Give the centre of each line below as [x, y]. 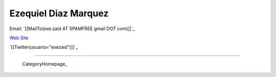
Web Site [19, 38]
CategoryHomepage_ [45, 64]
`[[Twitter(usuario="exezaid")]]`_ [44, 47]
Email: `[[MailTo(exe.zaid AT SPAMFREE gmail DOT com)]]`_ [72, 29]
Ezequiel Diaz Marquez [59, 13]
